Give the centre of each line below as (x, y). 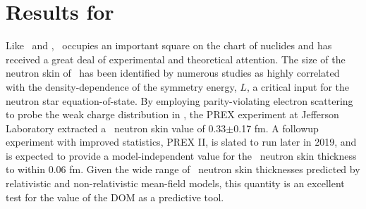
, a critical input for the (298, 86)
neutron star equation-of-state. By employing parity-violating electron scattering (179, 100)
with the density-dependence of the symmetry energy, (121, 86)
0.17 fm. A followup (276, 128)
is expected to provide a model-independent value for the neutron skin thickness (181, 155)
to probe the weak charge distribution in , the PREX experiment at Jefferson (172, 114)
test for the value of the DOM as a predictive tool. (115, 197)
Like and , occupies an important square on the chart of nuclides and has (169, 45)
